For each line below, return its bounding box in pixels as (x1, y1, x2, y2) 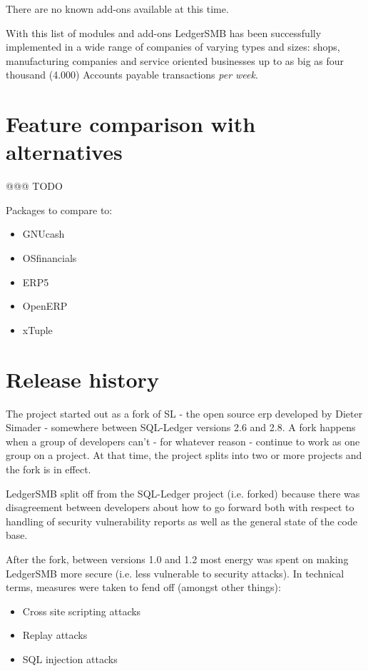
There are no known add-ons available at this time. (6, 1, 229, 16)
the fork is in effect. (6, 461, 91, 476)
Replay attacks (22, 627, 88, 642)
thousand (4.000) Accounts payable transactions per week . (6, 67, 258, 82)
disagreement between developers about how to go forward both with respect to (6, 500, 354, 515)
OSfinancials (22, 251, 77, 266)
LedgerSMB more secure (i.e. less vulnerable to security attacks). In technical (6, 565, 344, 580)
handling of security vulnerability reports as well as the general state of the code (6, 513, 357, 528)
